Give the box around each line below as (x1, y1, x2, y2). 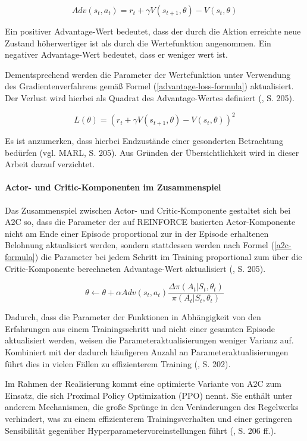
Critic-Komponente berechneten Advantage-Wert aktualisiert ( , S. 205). (5, 262, 266, 274)
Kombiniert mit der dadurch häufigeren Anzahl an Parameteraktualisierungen (5, 346, 289, 358)
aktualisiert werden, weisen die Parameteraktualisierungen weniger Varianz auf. (5, 334, 294, 346)
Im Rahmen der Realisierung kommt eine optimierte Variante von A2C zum (5, 377, 281, 390)
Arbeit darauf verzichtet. (5, 158, 95, 170)
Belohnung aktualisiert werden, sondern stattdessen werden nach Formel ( (5, 239, 274, 251)
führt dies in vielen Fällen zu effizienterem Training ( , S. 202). (5, 357, 231, 370)
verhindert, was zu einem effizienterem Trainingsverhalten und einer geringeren (5, 412, 293, 425)
